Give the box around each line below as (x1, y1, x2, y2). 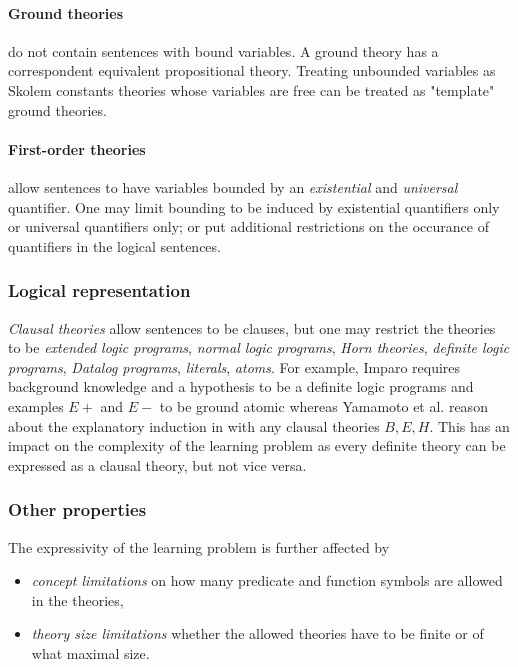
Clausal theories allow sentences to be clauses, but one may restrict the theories (8, 317, 496, 338)
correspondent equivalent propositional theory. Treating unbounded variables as (8, 60, 496, 81)
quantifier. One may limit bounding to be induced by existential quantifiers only (8, 196, 500, 217)
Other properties (8, 497, 147, 522)
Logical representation (8, 278, 191, 303)
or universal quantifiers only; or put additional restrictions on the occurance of (8, 216, 489, 237)
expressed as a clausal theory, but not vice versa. (8, 454, 307, 475)
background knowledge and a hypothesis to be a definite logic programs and (8, 376, 474, 397)
